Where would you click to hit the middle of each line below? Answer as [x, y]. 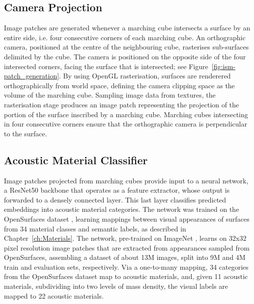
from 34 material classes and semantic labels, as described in [95, 228]
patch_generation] [32, 76]
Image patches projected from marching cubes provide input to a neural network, [126, 180]
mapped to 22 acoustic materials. [54, 295]
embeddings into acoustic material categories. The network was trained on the [122, 209]
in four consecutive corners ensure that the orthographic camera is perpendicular [126, 124]
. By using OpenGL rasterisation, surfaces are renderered [145, 76]
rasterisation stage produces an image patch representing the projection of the [122, 104]
